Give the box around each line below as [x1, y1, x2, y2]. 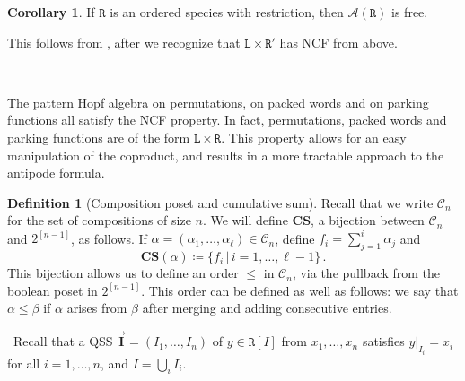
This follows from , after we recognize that [7, 32, 241, 51]
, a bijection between [311, 211, 425, 229]
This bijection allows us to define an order [7, 264, 239, 282]
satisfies [362, 332, 405, 351]
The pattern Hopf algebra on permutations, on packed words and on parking [7, 92, 429, 111]
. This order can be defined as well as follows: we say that [141, 281, 459, 299]
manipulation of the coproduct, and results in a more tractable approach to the [7, 145, 444, 164]
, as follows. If [70, 229, 147, 247]
